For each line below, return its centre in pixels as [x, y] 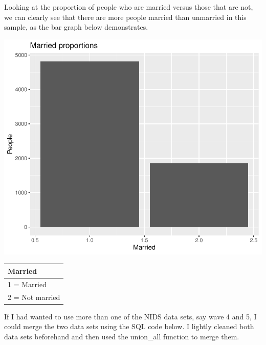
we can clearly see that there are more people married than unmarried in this [125, 17]
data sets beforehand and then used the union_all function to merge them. [122, 336]
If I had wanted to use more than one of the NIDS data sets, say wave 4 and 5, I [130, 316]
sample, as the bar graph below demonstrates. [76, 27]
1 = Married [27, 284]
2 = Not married [34, 297]
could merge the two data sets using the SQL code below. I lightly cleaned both [129, 326]
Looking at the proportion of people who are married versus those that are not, [129, 7]
